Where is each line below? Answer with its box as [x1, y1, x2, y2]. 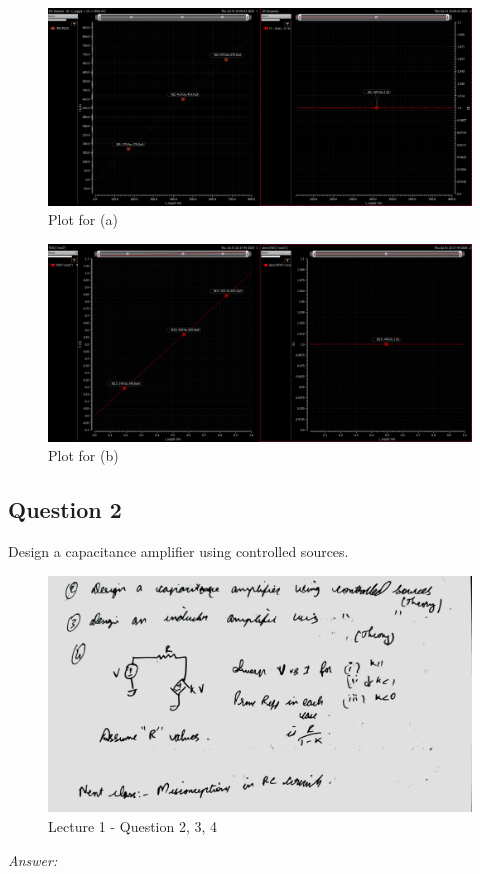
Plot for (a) [48, 209, 118, 230]
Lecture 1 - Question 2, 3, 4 [48, 816, 218, 837]
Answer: [8, 849, 58, 870]
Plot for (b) [48, 445, 119, 466]
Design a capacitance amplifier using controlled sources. [8, 541, 349, 561]
